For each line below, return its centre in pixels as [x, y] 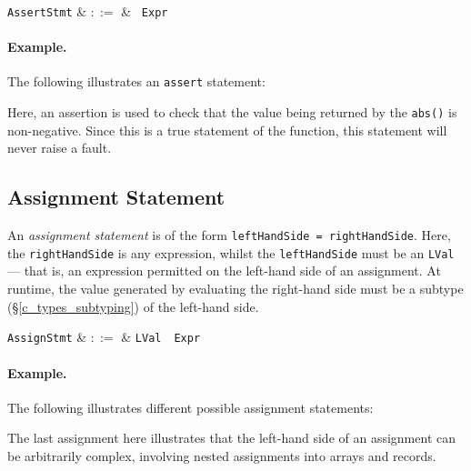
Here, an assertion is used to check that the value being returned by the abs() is [232, 112]
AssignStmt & [47, 337]
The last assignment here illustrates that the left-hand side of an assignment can [231, 438]
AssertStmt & [47, 11]
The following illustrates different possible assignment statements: [190, 407]
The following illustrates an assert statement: [136, 81]
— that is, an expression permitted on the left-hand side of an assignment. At [224, 271]
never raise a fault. [60, 148]
